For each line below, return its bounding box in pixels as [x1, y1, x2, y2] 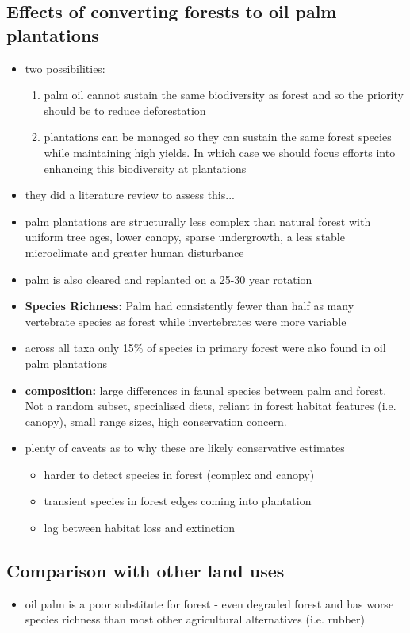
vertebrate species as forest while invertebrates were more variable [25, 313, 347, 329]
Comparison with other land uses [6, 558, 285, 583]
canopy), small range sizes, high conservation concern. [25, 412, 287, 429]
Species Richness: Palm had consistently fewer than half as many [25, 297, 354, 314]
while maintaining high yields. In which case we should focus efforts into [44, 144, 396, 160]
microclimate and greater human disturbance [25, 244, 244, 260]
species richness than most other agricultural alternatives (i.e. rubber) [25, 611, 365, 627]
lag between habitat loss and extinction [44, 520, 236, 536]
